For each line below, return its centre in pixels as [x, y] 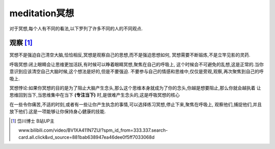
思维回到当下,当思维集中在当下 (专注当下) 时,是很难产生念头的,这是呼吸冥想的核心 [95, 95]
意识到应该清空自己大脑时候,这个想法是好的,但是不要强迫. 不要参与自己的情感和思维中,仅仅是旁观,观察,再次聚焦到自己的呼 [137, 72]
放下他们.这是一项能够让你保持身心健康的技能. [58, 111]
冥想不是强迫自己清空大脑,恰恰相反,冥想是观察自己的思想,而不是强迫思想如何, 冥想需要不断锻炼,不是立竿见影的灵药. [130, 55]
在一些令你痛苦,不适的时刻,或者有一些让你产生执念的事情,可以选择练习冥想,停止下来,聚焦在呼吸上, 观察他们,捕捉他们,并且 [136, 104]
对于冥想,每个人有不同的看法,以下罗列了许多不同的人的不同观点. [76, 28]
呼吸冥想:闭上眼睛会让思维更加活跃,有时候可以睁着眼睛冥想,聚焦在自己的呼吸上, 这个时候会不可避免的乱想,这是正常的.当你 [137, 64]
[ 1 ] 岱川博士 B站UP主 [33, 121]
